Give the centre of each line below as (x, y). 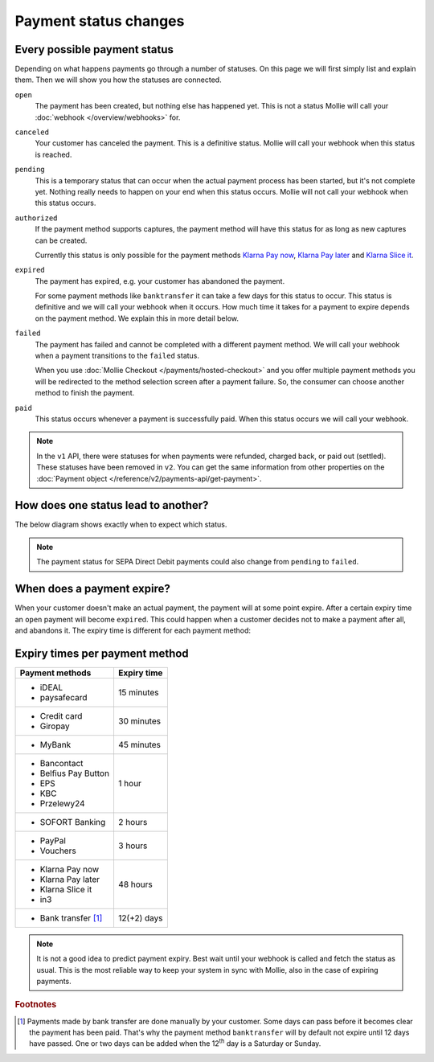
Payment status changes (100, 21)
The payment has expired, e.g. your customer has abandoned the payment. (160, 281)
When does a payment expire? (92, 589)
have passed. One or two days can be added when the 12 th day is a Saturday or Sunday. (175, 1043)
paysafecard (63, 697)
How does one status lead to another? (112, 505)
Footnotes (36, 1005)
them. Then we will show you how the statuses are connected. (118, 80)
